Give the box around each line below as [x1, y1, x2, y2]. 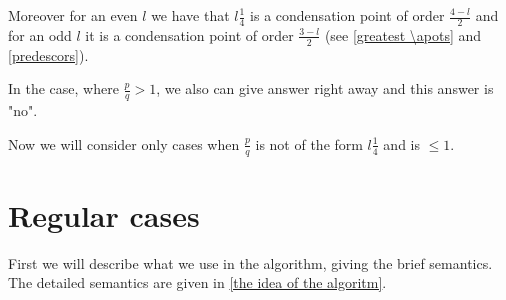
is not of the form [255, 133, 363, 154]
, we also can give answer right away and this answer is [156, 78, 494, 99]
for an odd [8, 24, 72, 45]
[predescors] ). [8, 44, 89, 65]
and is [383, 133, 421, 154]
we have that [151, 5, 230, 25]
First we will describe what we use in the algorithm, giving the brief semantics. [8, 252, 493, 273]
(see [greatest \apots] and [324, 24, 482, 45]
